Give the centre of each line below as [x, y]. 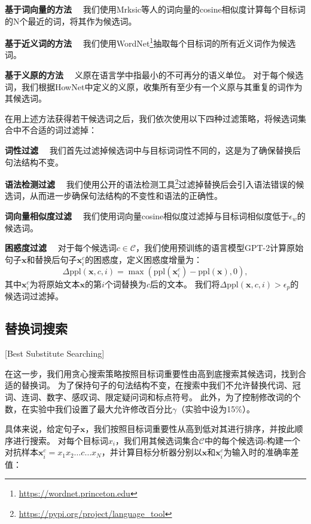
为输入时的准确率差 [261, 452]
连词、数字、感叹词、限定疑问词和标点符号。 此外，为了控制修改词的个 [161, 397]
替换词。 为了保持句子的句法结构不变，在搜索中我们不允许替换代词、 [157, 385]
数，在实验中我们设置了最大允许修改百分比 [89, 408]
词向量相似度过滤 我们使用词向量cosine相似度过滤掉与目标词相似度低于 [147, 216]
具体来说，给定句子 [42, 429]
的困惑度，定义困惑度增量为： [144, 259]
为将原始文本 [55, 284]
